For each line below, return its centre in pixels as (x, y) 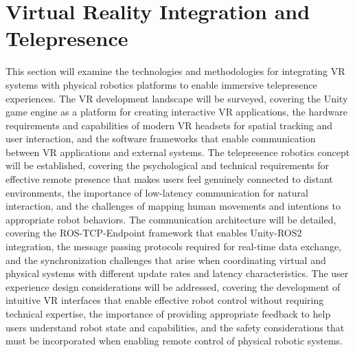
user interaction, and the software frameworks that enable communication (161, 139)
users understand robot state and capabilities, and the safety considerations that (175, 327)
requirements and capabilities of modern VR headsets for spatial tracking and (169, 125)
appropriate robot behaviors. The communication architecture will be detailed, (171, 219)
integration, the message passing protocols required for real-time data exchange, (174, 246)
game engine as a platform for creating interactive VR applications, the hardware (176, 112)
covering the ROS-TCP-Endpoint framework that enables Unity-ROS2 (154, 233)
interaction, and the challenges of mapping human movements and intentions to (173, 206)
